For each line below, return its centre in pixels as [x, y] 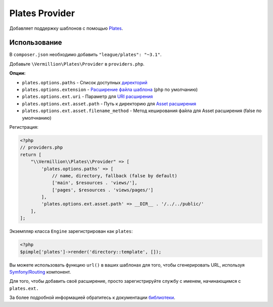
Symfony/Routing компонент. [40, 272]
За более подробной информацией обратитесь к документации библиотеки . [92, 297]
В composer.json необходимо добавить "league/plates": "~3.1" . [85, 55]
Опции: [17, 73]
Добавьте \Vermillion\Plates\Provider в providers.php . [77, 64]
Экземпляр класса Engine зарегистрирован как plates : [71, 231]
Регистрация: [24, 127]
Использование [36, 43]
